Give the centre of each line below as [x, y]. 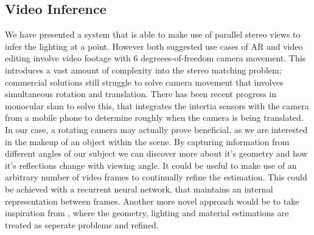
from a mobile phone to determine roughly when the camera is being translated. [154, 118]
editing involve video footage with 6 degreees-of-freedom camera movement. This [155, 58]
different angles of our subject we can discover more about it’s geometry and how [156, 153]
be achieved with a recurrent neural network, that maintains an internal [139, 189]
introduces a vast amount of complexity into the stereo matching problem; [143, 70]
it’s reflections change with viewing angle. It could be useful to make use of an [151, 165]
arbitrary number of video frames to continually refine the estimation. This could [156, 177]
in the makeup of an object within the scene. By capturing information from [147, 141]
